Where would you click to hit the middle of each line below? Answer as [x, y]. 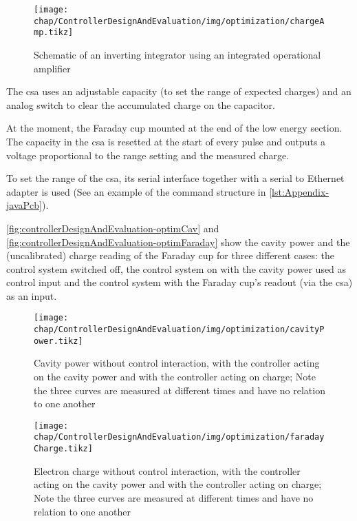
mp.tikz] [54, 33]
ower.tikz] [58, 341]
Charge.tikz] [63, 449]
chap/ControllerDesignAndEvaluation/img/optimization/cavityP [179, 330]
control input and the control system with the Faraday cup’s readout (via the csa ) [180, 282]
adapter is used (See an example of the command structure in [136, 191]
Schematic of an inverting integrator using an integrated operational [177, 54]
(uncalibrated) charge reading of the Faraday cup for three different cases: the [171, 255]
